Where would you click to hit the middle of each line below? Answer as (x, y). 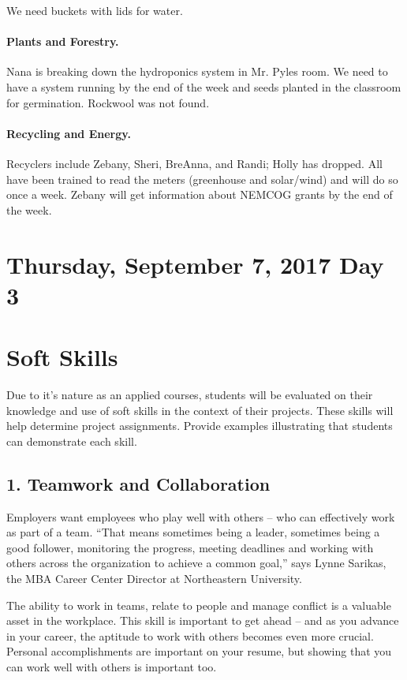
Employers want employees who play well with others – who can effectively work (201, 516)
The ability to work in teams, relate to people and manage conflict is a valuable (199, 605)
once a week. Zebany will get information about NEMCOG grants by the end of (200, 194)
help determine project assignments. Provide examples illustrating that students (200, 426)
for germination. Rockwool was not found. (108, 102)
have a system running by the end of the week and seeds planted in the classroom (204, 86)
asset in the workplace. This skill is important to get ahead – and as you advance (203, 620)
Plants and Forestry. (63, 41)
